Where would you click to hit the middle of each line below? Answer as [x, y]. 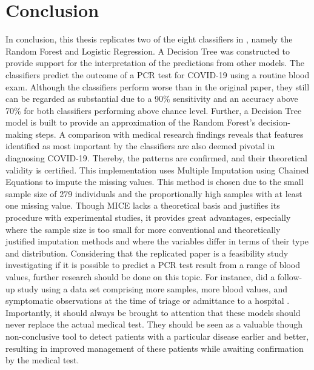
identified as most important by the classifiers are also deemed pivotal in [140, 146]
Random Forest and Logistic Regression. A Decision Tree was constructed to [148, 51]
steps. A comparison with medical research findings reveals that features [169, 134]
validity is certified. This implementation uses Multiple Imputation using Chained [157, 170]
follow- [290, 277]
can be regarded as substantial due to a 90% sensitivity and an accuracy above [152, 99]
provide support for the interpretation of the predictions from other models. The [155, 63]
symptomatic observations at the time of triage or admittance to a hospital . [148, 301]
